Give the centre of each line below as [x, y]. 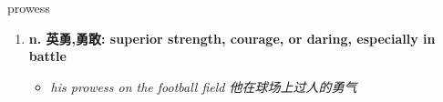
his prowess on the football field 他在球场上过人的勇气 [204, 86]
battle [47, 56]
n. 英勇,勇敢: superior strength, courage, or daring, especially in [232, 38]
